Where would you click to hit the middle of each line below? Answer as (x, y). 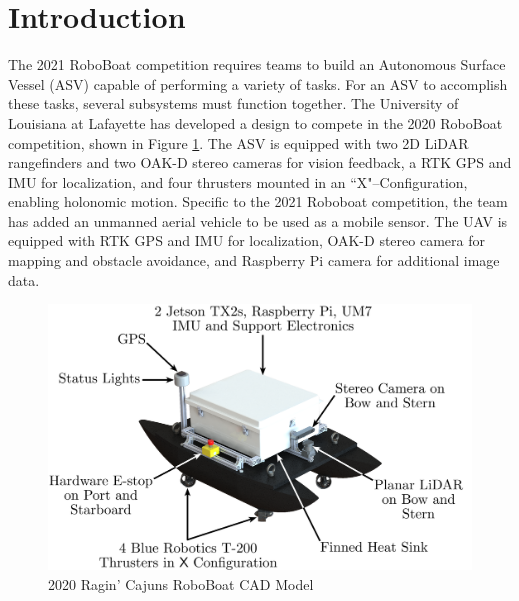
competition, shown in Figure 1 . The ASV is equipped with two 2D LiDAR (238, 142)
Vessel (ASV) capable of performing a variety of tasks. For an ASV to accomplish (258, 83)
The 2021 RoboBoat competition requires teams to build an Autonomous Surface (257, 64)
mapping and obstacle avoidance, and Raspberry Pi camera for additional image (254, 260)
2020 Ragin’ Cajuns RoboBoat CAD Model (181, 584)
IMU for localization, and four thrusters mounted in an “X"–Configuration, (238, 181)
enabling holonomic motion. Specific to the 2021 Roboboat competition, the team (258, 201)
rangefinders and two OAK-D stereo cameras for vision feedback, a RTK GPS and (260, 162)
